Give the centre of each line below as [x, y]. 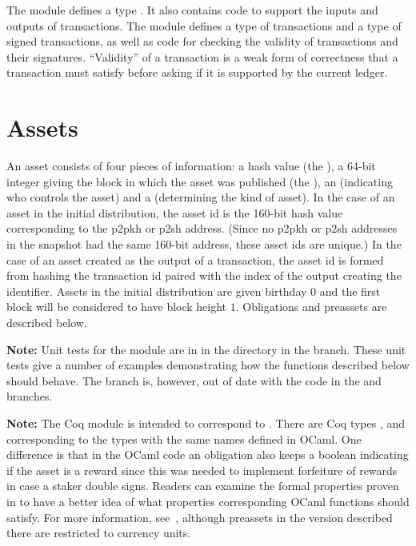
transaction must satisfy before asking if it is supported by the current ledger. [197, 72]
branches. [30, 396]
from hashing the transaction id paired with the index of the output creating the [204, 275]
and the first [350, 291]
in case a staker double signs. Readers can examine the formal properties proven [203, 486]
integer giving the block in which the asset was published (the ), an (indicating [200, 181]
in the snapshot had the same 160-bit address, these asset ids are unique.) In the [204, 244]
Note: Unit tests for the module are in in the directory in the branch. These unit [206, 349]
